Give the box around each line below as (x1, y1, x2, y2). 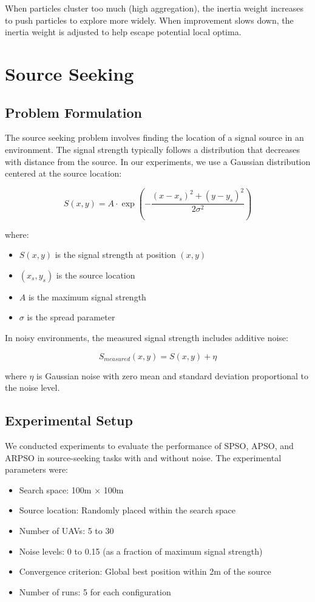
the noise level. (5, 381, 60, 394)
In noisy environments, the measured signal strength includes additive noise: (5, 331, 288, 344)
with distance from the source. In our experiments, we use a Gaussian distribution (5, 155, 311, 167)
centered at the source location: (5, 167, 122, 180)
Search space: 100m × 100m (19, 483, 124, 496)
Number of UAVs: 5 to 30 (19, 524, 114, 536)
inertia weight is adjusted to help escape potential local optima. (5, 25, 242, 38)
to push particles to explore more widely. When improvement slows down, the (5, 13, 294, 26)
